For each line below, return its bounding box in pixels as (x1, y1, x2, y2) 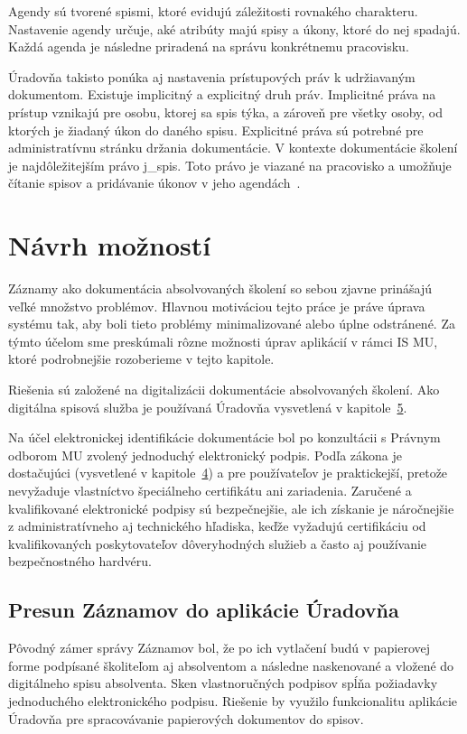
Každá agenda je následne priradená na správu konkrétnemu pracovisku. (8, 37, 409, 56)
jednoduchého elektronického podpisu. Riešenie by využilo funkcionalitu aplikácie (8, 691, 458, 710)
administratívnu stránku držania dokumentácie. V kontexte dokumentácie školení (8, 138, 458, 157)
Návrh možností (8, 227, 211, 264)
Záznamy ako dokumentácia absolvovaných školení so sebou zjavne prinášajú (8, 279, 433, 298)
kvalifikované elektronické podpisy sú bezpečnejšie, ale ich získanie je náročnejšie (8, 498, 454, 517)
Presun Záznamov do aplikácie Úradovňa (8, 596, 399, 624)
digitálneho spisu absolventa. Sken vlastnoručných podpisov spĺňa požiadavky (8, 674, 438, 692)
